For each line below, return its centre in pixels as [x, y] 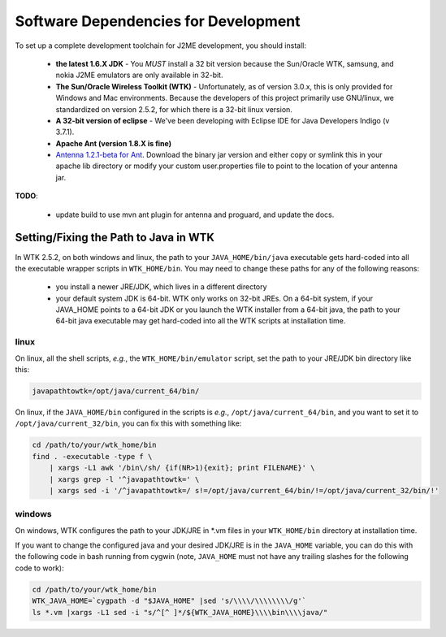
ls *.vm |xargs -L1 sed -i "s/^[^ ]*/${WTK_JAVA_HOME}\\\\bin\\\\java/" [180, 612]
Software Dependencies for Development [158, 21]
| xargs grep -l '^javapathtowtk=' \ [124, 479]
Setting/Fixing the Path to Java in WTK [115, 238]
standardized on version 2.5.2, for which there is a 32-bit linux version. [174, 109]
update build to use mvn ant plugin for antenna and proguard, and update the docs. [195, 214]
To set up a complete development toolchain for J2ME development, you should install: [160, 45]
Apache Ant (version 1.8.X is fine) [114, 143]
